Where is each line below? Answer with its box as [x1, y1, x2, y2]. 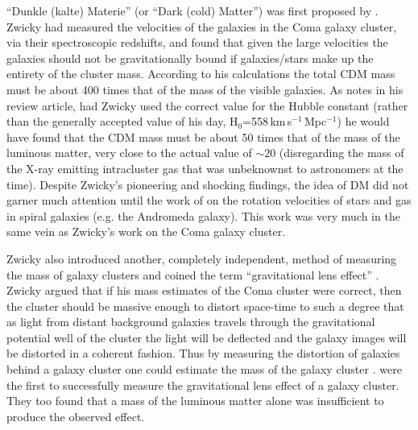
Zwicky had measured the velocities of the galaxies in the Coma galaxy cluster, [6, 18, 397, 35]
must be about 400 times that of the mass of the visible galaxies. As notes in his [6, 81, 404, 97]
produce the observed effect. [6, 407, 145, 424]
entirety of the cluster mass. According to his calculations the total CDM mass [6, 65, 395, 82]
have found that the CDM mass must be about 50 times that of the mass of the [6, 128, 400, 145]
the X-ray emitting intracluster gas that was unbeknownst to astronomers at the [6, 159, 404, 176]
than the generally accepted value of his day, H [6, 113, 238, 130]
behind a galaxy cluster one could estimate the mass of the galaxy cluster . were [6, 361, 402, 378]
